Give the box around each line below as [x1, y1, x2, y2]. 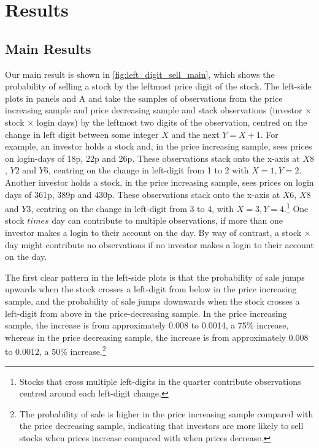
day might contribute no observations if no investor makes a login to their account [5, 238, 314, 251]
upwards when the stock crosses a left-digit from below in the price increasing [5, 283, 297, 295]
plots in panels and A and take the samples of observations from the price [5, 91, 283, 104]
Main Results [5, 39, 91, 58]
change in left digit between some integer [5, 127, 159, 140]
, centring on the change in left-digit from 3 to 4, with [31, 202, 234, 215]
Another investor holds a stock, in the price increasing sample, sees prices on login [5, 175, 314, 188]
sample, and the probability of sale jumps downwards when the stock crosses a [5, 294, 300, 307]
